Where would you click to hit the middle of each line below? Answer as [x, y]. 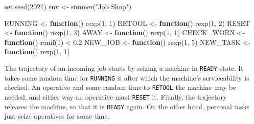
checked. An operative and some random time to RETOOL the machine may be [120, 87]
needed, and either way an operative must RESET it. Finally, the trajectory [116, 96]
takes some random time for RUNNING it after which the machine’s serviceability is [127, 77]
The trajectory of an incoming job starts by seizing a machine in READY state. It [124, 68]
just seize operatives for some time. [57, 116]
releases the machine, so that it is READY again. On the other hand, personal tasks [127, 106]
